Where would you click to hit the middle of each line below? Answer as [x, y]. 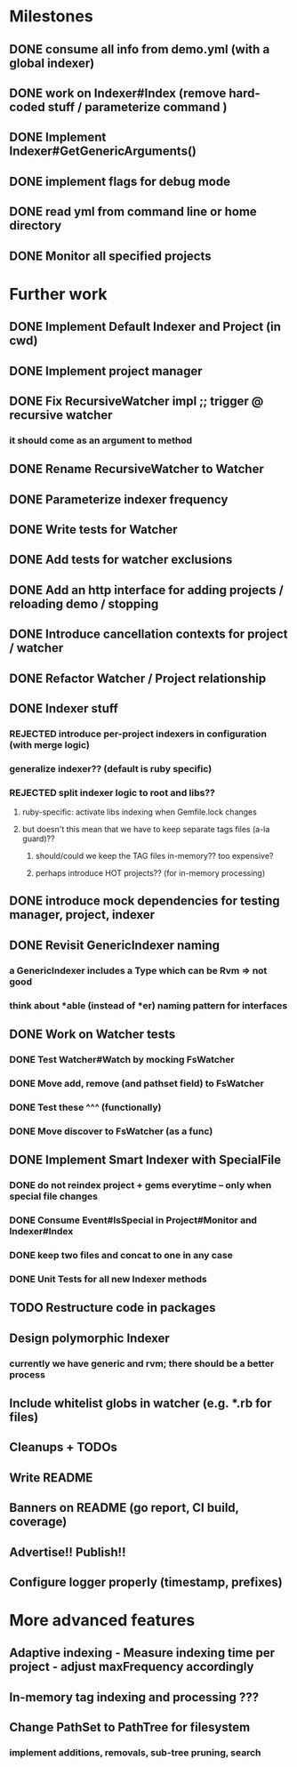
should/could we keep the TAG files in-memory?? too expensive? [154, 856]
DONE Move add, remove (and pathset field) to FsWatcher [137, 1083]
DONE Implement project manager [106, 371]
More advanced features [102, 1621]
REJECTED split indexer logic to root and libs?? [112, 792]
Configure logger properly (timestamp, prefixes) [146, 1582]
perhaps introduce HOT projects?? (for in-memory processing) [150, 873]
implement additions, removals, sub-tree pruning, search [135, 1753]
